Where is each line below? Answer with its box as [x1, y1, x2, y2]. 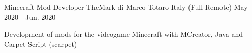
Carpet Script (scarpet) [4, 38, 77, 49]
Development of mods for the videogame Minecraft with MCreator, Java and [4, 29, 243, 39]
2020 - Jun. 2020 [4, 11, 56, 22]
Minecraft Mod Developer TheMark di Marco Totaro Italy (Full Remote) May [4, 2, 248, 12]
